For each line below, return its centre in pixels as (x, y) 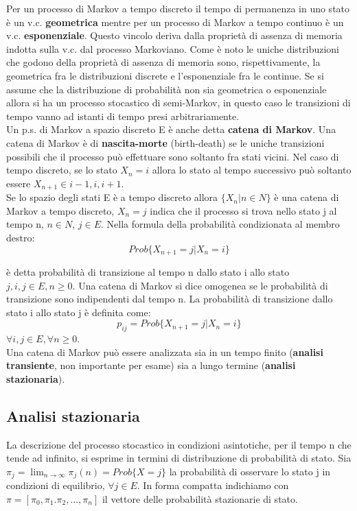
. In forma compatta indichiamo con (213, 485)
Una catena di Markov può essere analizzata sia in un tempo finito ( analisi (165, 352)
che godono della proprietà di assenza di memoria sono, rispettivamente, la (163, 62)
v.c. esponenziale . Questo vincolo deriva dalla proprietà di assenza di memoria (174, 35)
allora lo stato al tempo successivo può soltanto (252, 170)
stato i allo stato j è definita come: (79, 312)
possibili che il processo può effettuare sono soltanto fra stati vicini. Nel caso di (173, 156)
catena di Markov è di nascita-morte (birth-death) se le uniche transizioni (165, 142)
